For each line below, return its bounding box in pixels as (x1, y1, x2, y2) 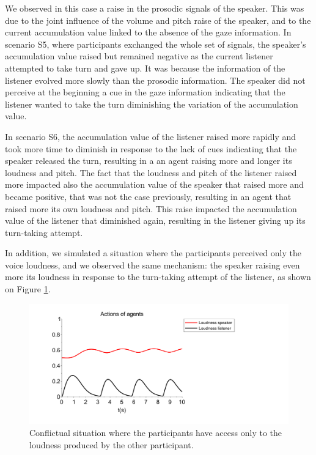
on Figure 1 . (5, 283, 51, 295)
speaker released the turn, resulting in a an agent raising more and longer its (5, 154, 292, 167)
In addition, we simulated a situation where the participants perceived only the (5, 246, 301, 259)
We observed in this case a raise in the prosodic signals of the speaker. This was (5, 2, 304, 14)
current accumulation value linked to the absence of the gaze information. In (5, 26, 292, 39)
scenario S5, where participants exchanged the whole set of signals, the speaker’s (5, 37, 306, 50)
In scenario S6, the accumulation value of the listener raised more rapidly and (5, 130, 296, 142)
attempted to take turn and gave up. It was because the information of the (5, 61, 285, 74)
